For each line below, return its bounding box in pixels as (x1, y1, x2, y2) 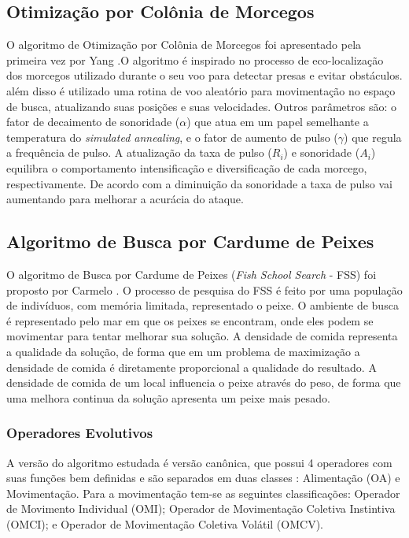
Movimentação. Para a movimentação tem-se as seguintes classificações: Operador (6, 484, 400, 501)
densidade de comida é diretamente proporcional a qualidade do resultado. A (6, 358, 377, 375)
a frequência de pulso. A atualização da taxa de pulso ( (6, 144, 272, 161)
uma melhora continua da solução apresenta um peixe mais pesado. (6, 389, 330, 406)
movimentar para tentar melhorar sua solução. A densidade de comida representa (6, 328, 398, 344)
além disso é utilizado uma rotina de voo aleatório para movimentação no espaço (6, 82, 396, 98)
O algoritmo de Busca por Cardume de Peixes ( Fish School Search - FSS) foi (6, 265, 377, 282)
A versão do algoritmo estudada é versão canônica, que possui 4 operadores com (6, 454, 392, 470)
